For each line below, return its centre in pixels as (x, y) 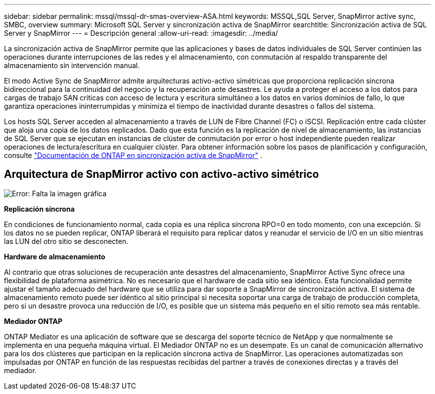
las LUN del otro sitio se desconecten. (66, 241)
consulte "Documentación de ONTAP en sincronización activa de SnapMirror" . (133, 155)
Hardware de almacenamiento (55, 256)
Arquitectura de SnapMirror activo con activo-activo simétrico (162, 174)
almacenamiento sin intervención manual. (72, 65)
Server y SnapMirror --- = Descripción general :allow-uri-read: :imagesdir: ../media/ (141, 33)
